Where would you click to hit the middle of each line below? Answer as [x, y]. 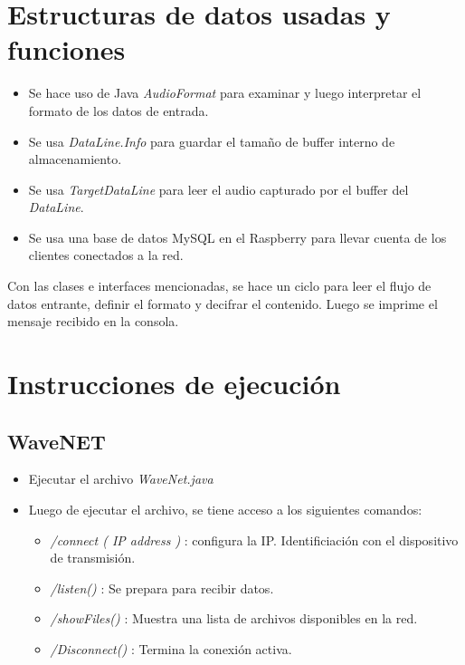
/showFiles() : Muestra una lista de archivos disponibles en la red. [234, 618]
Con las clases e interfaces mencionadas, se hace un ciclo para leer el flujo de [219, 286]
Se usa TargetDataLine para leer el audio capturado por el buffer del [218, 189]
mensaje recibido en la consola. [93, 321]
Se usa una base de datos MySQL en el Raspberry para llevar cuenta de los [237, 237]
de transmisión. [93, 558]
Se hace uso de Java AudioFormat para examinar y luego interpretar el [225, 93]
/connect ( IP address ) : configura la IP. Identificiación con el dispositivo [254, 540]
